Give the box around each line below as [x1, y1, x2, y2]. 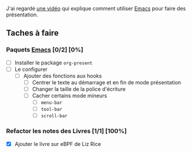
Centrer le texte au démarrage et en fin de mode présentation [32, 79, 181, 86]
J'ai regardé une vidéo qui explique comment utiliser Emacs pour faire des [6, 5, 186, 12]
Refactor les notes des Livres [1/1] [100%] [6, 127, 127, 135]
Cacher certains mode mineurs [32, 92, 107, 99]
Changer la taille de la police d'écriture [32, 85, 126, 93]
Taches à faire [6, 28, 59, 38]
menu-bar [41, 100, 63, 106]
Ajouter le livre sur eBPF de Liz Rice [14, 140, 102, 147]
